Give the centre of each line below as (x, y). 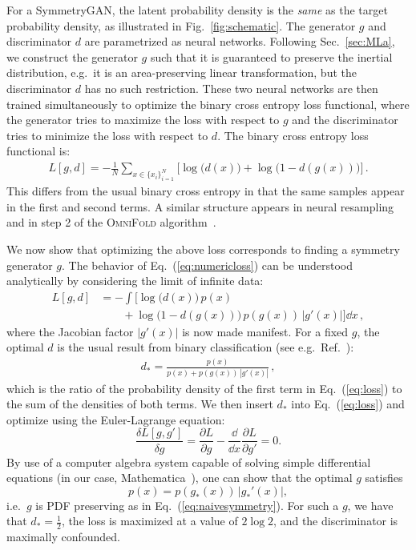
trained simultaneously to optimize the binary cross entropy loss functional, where (208, 104)
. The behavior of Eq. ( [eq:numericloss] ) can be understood (208, 265)
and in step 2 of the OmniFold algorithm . (111, 222)
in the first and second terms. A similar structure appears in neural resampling (200, 206)
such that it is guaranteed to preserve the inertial (271, 56)
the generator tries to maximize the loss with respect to (143, 120)
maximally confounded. (63, 537)
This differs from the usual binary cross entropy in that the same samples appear (206, 191)
